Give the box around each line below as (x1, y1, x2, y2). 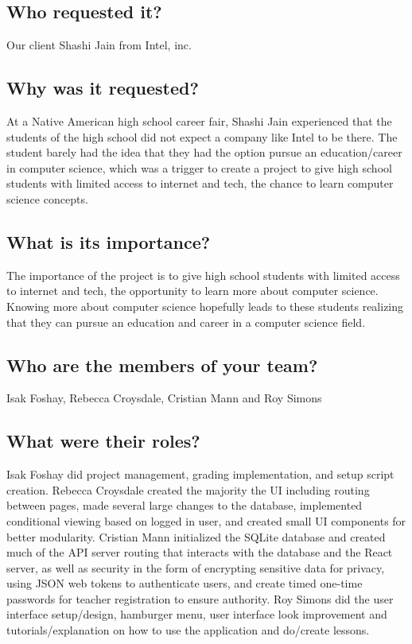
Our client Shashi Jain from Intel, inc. (6, 37, 192, 53)
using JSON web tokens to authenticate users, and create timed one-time (6, 575, 363, 592)
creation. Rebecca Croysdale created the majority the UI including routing (6, 481, 370, 498)
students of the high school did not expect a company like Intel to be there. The (6, 128, 398, 145)
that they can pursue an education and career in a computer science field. (6, 313, 366, 330)
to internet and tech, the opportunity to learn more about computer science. (6, 282, 379, 299)
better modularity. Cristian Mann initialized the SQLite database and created (6, 528, 386, 545)
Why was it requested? (6, 76, 199, 100)
